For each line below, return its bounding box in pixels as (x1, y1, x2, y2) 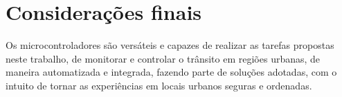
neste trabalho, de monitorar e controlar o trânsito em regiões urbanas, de (6, 51, 321, 65)
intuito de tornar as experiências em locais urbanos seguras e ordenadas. (6, 78, 312, 92)
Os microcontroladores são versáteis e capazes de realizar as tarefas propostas (6, 38, 334, 52)
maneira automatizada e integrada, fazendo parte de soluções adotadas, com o (6, 65, 337, 79)
